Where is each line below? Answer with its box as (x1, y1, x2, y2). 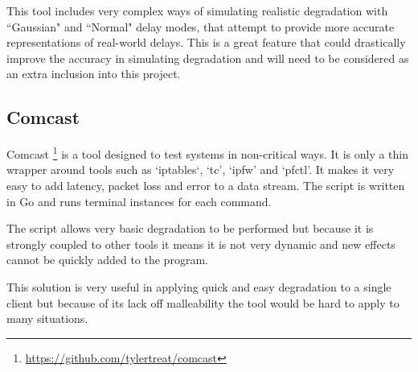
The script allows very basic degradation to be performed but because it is (6, 220, 374, 237)
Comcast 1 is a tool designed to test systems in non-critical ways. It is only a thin (6, 143, 409, 162)
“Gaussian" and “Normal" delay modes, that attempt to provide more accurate (6, 18, 395, 35)
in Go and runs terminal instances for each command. (6, 192, 272, 209)
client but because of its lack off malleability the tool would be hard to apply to (6, 294, 400, 311)
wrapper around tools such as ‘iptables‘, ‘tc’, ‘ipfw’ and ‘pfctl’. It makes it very (6, 161, 395, 178)
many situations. (6, 310, 88, 327)
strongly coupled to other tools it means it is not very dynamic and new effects (6, 235, 395, 252)
